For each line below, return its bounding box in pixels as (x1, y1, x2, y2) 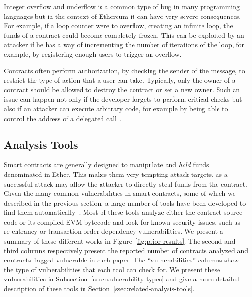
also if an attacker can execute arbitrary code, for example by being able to (4, 103, 228, 113)
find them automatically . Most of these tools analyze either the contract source (4, 207, 243, 217)
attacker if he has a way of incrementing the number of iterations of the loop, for (4, 39, 245, 50)
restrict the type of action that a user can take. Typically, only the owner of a (4, 75, 235, 85)
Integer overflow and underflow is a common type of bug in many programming (4, 1, 240, 11)
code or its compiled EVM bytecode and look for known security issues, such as (4, 216, 240, 227)
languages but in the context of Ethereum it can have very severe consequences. (4, 11, 241, 21)
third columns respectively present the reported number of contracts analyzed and (4, 245, 249, 255)
